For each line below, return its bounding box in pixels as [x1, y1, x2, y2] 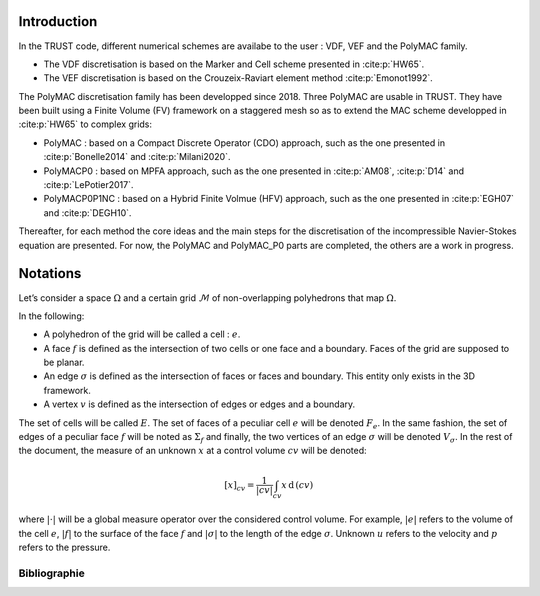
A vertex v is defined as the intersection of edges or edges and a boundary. [43, 398, 356, 410]
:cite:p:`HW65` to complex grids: [18, 118, 153, 130]
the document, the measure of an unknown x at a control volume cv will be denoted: [18, 445, 367, 457]
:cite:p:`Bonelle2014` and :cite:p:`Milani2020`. [43, 151, 231, 163]
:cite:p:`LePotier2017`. [43, 179, 134, 191]
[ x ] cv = [223, 479, 255, 493]
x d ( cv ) [281, 479, 314, 490]
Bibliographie [18, 566, 85, 580]
